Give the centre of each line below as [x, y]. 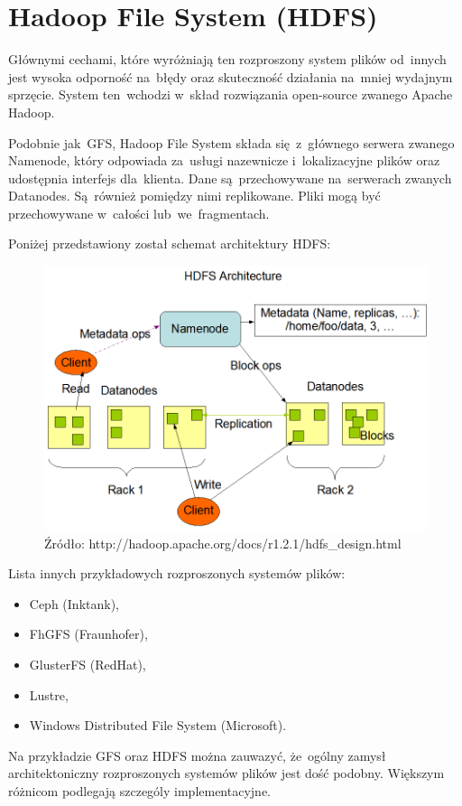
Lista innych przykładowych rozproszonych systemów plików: [177, 573]
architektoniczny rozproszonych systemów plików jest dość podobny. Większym [226, 773]
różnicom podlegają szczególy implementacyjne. [139, 791]
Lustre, [49, 694]
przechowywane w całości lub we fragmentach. [139, 213]
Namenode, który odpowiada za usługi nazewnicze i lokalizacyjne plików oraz [224, 160]
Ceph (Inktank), [74, 603]
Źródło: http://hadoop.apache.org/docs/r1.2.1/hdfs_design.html [223, 543]
